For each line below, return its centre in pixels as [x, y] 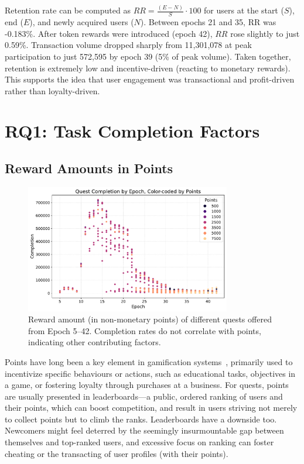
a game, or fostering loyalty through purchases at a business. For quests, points [147, 385]
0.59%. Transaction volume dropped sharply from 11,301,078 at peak [128, 45]
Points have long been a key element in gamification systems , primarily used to [149, 361]
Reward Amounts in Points [89, 168]
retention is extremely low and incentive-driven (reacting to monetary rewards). [148, 68]
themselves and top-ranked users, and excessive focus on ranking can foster [139, 442]
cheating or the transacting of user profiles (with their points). [117, 453]
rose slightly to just [265, 33]
